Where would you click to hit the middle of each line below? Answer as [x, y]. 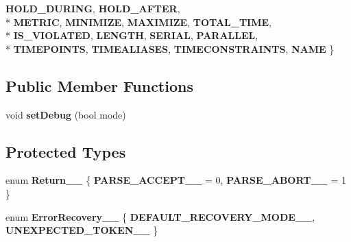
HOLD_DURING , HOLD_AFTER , [93, 8]
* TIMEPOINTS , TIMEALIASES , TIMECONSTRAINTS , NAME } [170, 48]
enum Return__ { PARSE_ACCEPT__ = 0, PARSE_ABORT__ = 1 [176, 180]
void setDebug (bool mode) [66, 114]
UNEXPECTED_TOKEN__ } [82, 230]
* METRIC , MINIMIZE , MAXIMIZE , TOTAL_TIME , [138, 22]
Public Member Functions [99, 85]
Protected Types [66, 151]
